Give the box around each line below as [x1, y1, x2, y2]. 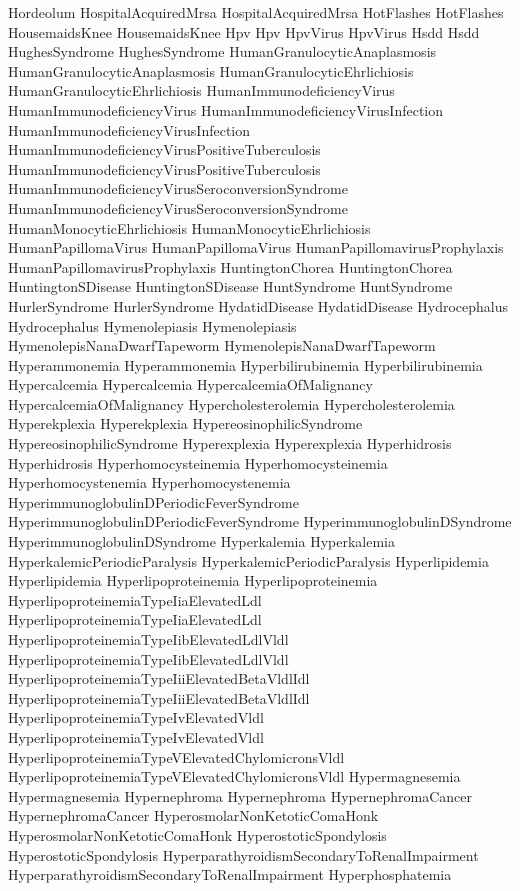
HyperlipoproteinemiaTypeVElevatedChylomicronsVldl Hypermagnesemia [8, 766, 461, 787]
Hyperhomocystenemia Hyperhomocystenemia [8, 472, 291, 493]
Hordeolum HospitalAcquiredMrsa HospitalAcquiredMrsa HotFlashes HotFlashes [8, 2, 504, 22]
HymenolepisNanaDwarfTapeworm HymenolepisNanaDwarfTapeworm [8, 335, 436, 356]
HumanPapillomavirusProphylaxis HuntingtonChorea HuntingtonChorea [8, 256, 453, 277]
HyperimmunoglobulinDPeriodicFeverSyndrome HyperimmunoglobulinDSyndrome [8, 511, 512, 532]
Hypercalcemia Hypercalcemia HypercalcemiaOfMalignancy [8, 374, 373, 395]
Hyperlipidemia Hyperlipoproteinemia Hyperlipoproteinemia [8, 570, 378, 591]
